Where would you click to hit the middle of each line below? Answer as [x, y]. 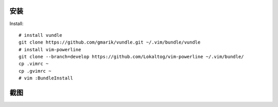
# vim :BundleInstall [46, 78]
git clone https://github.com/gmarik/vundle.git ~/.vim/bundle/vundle [110, 42]
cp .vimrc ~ [34, 64]
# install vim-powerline [50, 49]
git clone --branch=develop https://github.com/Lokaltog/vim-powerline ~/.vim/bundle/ [131, 57]
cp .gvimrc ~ [35, 71]
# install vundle [40, 35]
